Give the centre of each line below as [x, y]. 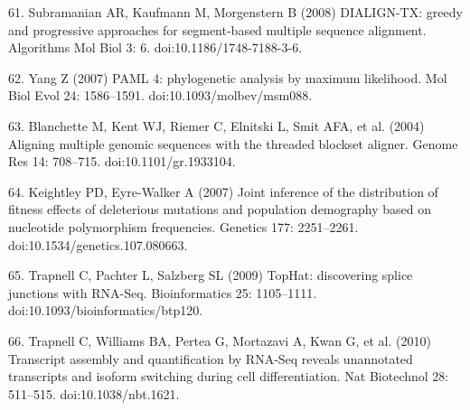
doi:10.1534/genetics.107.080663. [98, 244]
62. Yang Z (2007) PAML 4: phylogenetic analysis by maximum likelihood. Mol [228, 77]
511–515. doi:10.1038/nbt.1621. [94, 393]
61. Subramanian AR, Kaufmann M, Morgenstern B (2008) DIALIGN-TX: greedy [235, 12]
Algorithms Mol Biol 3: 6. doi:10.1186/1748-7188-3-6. [155, 47]
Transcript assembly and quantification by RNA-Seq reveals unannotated [211, 358]
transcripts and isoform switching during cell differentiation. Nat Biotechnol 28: [229, 376]
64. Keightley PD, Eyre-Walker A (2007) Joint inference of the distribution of [223, 191]
